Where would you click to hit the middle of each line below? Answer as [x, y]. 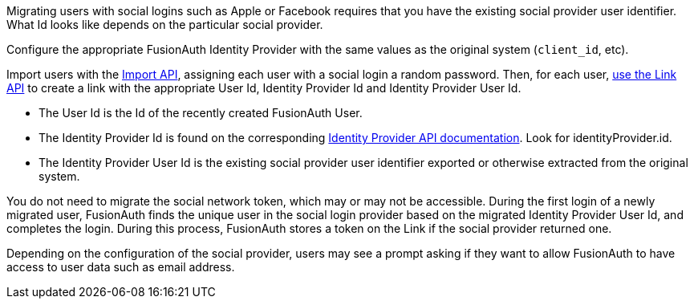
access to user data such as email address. [121, 267]
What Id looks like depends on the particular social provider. [165, 24]
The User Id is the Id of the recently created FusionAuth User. [201, 113]
